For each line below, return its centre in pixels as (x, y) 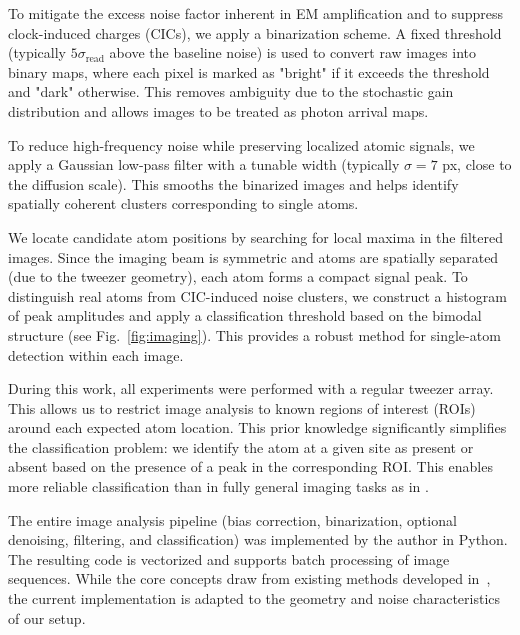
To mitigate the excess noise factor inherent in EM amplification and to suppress (256, 13)
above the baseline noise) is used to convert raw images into (292, 52)
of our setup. (47, 617)
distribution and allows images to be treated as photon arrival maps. (218, 110)
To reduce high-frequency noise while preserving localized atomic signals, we (241, 144)
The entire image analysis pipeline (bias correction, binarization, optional (232, 519)
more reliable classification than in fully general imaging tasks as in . (218, 486)
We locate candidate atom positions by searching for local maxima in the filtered (256, 236)
